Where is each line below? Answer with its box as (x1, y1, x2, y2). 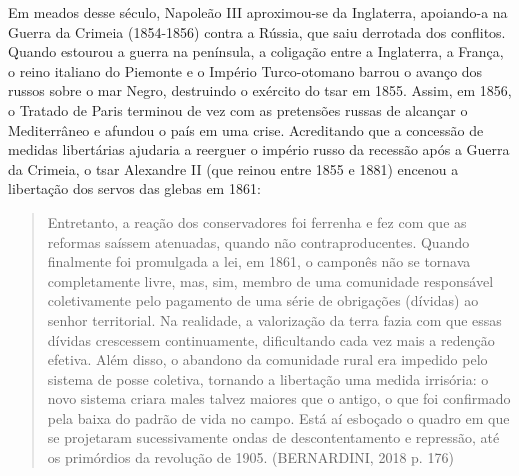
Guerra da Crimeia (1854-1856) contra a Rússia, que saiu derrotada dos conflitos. (8, 21, 506, 42)
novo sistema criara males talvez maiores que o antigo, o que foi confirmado (47, 388, 511, 409)
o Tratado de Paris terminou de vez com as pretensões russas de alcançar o (8, 99, 468, 120)
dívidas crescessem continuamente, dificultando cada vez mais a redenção (47, 329, 495, 350)
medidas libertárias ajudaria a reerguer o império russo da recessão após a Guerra (8, 139, 510, 160)
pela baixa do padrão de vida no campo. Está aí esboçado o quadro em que (47, 407, 510, 428)
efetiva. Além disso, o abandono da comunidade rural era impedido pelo (47, 349, 488, 370)
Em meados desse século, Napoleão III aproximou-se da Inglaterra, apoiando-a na (8, 2, 508, 22)
